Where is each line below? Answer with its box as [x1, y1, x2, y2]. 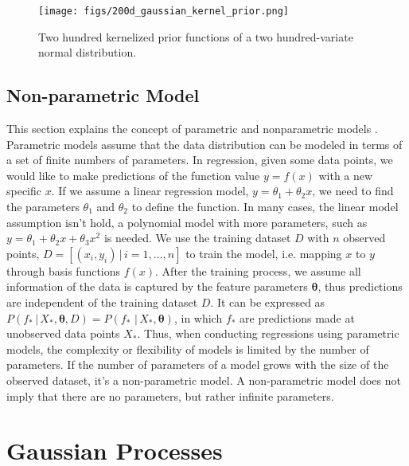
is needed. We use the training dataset [103, 229, 291, 246]
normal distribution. [38, 44, 137, 61]
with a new [318, 166, 373, 183]
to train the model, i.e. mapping [185, 245, 342, 261]
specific [6, 182, 42, 199]
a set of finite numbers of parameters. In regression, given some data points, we [6, 151, 393, 168]
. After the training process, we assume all [155, 262, 361, 279]
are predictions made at [240, 309, 355, 326]
